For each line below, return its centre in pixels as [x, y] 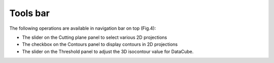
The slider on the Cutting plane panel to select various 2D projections [95, 37]
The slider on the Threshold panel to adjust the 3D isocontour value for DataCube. [108, 51]
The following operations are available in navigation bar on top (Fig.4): [83, 28]
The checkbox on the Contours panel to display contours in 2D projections [100, 44]
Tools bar [30, 13]
